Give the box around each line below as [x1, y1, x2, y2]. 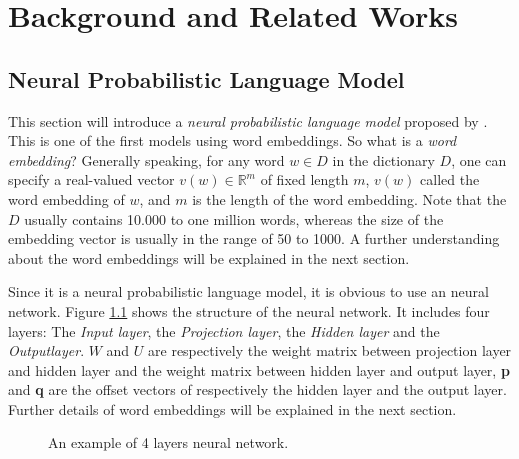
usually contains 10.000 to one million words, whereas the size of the [24, 208, 444, 229]
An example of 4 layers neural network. [48, 432, 289, 453]
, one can [451, 149, 507, 170]
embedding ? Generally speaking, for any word [8, 149, 285, 170]
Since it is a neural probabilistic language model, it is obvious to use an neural [8, 281, 489, 302]
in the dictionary [332, 149, 435, 170]
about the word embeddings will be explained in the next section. [8, 247, 410, 268]
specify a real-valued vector [8, 169, 175, 190]
